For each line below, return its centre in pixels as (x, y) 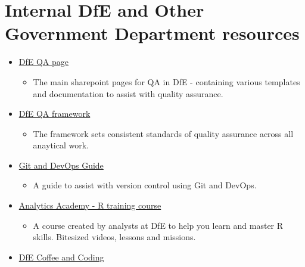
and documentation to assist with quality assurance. (128, 93)
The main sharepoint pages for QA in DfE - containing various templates (166, 81)
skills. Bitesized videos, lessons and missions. (114, 237)
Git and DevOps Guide (61, 165)
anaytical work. (61, 145)
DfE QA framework (55, 114)
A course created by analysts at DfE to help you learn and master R (158, 225)
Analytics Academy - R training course (90, 205)
